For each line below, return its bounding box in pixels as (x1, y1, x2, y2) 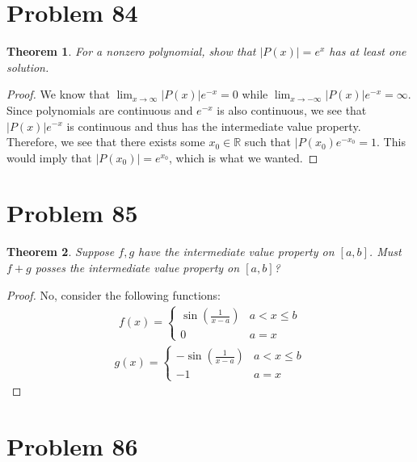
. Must (369, 243, 402, 260)
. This (377, 133, 406, 150)
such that (244, 133, 292, 150)
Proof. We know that (6, 86, 110, 103)
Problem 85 (6, 196, 138, 229)
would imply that (6, 149, 92, 166)
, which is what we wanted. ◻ (169, 149, 318, 166)
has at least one (329, 43, 406, 60)
